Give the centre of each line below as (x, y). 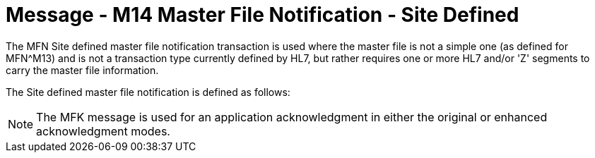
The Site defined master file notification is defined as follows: (148, 92)
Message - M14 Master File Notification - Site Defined (263, 15)
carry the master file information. (82, 70)
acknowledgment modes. (103, 131)
